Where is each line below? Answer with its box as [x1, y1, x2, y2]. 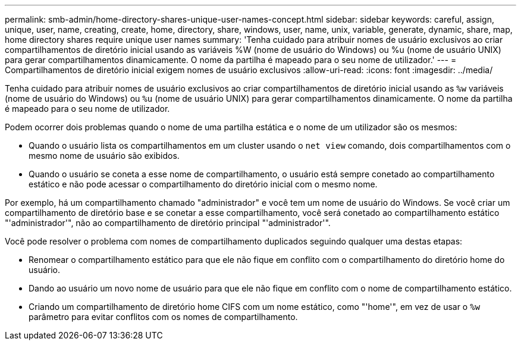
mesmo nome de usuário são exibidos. [29, 150, 180, 161]
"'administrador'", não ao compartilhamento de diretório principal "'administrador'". [5, 218, 331, 228]
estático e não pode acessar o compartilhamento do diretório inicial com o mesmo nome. [29, 179, 378, 189]
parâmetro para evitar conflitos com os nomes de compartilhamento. [29, 312, 298, 322]
